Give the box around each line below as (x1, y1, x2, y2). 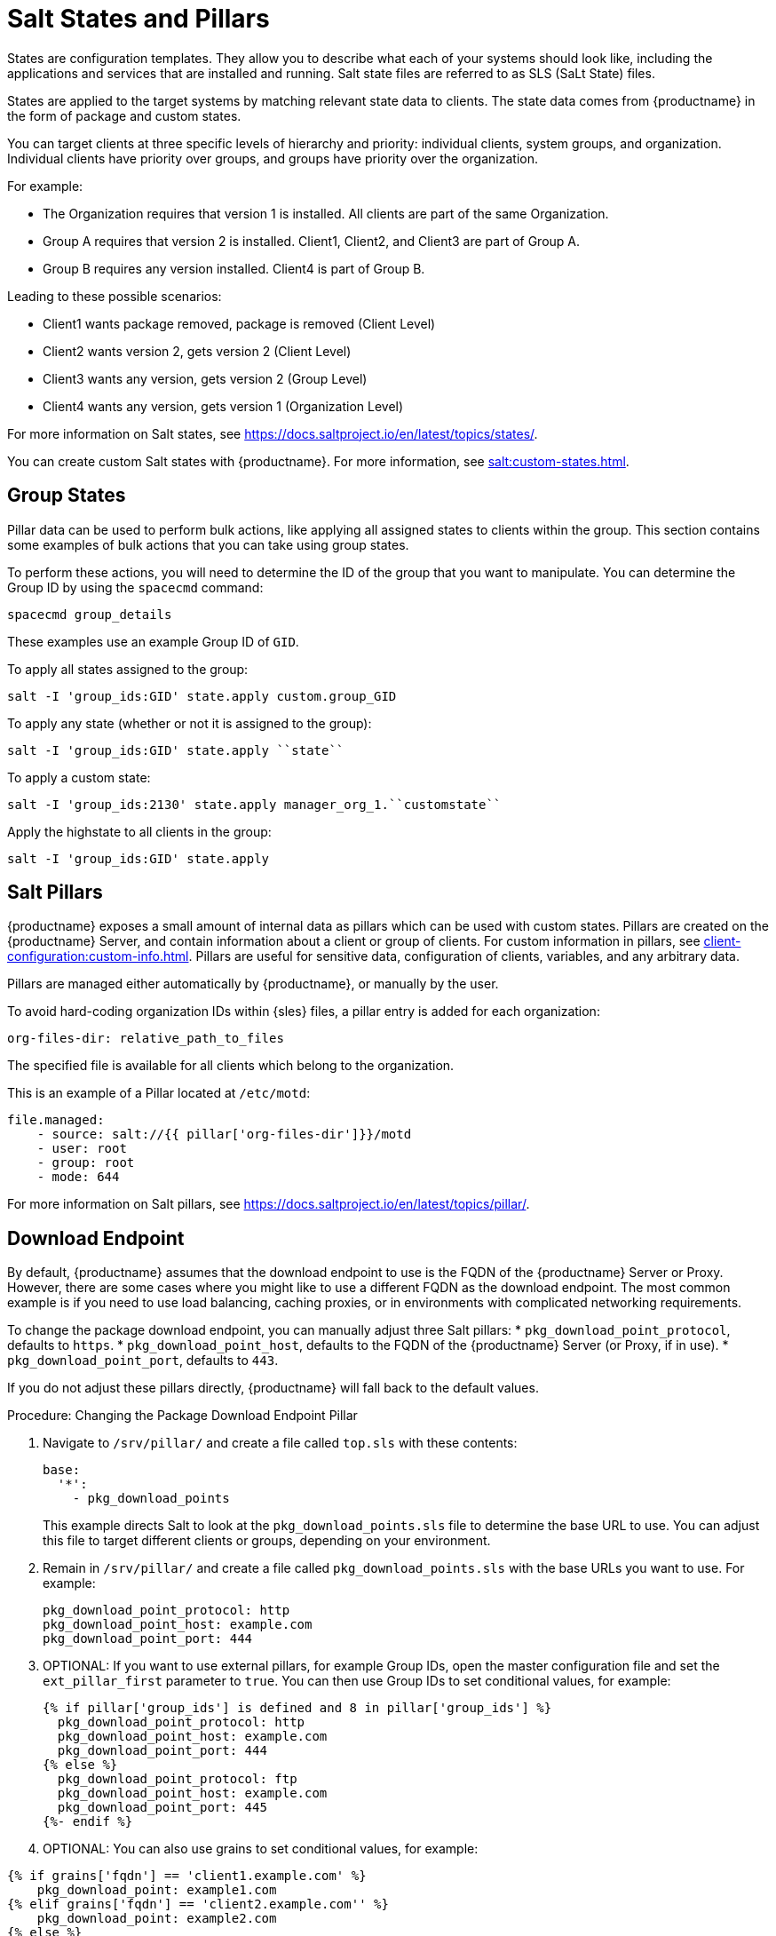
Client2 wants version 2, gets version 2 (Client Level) (43, 343, 352, 359)
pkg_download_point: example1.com (36, 1883, 277, 1898)
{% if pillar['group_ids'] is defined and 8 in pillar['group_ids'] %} (43, 1701, 552, 1716)
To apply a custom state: (7, 769, 151, 785)
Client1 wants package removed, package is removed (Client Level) (43, 315, 436, 331)
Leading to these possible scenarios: (7, 288, 222, 304)
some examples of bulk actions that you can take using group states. (7, 536, 409, 552)
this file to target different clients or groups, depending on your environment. (43, 1533, 491, 1549)
